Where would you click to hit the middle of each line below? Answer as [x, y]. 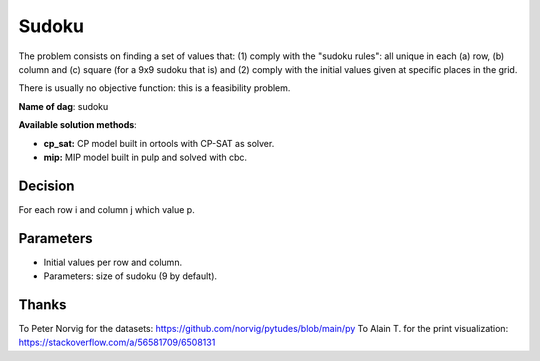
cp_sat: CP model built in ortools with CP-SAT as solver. [159, 143]
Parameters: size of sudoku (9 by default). [130, 276]
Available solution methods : [77, 125]
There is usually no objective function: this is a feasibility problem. [154, 88]
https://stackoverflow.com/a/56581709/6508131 [117, 342]
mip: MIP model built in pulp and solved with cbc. [145, 157]
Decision [46, 185]
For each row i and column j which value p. [106, 209]
